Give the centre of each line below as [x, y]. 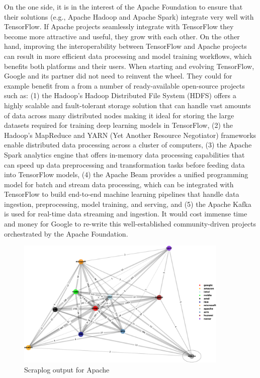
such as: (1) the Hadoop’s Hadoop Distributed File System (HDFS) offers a [120, 95]
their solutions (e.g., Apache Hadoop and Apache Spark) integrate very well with [129, 16]
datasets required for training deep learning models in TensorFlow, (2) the [118, 125]
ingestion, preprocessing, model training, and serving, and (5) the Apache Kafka [128, 204]
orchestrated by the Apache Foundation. [66, 233]
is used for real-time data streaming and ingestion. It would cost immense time [126, 214]
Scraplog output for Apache [67, 369]
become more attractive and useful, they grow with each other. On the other [122, 36]
